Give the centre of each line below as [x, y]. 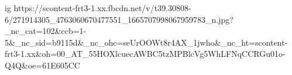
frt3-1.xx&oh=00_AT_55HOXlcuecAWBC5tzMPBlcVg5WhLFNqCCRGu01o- [145, 54]
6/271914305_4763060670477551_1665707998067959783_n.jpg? [119, 19]
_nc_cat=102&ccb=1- [46, 31]
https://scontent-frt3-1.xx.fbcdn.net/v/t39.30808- [102, 8]
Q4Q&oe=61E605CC [42, 65]
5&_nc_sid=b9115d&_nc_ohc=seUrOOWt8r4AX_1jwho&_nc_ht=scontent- [146, 42]
